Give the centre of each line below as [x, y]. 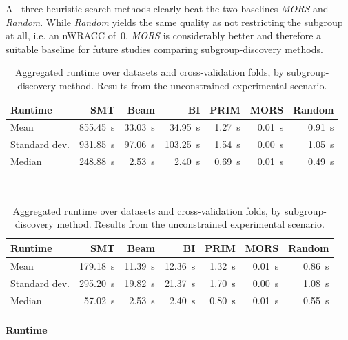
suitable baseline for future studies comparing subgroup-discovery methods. [164, 49]
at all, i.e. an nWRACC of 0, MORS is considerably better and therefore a [164, 35]
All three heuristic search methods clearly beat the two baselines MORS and [167, 8]
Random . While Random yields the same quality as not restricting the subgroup [174, 22]
